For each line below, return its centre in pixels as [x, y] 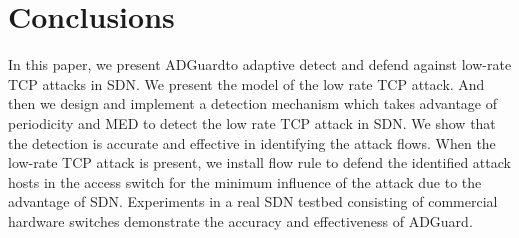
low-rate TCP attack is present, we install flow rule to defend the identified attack [259, 162]
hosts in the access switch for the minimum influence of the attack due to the [245, 181]
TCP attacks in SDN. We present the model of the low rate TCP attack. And [246, 83]
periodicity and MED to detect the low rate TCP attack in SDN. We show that [252, 122]
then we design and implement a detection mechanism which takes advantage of [253, 103]
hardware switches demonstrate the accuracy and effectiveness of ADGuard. [240, 220]
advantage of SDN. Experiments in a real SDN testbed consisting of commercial [253, 201]
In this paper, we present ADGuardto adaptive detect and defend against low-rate [260, 64]
